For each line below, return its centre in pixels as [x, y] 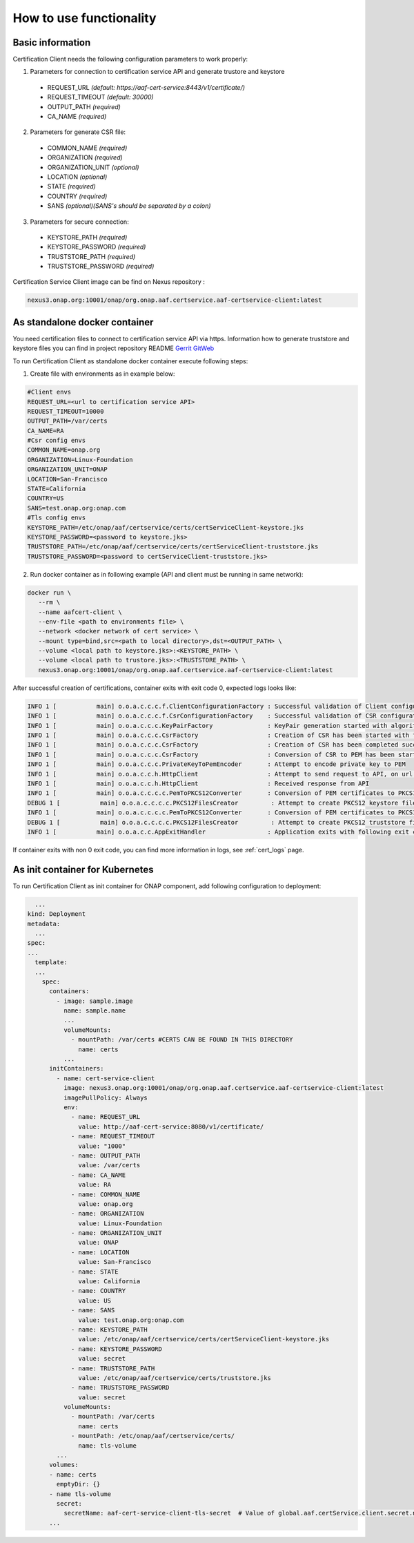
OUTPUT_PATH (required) [84, 106]
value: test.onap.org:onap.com [131, 1320]
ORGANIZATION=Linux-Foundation [80, 460]
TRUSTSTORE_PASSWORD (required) [101, 267]
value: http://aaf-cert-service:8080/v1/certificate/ [171, 1127]
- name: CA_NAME [98, 1175]
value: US [95, 1301]
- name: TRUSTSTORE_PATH [113, 1368]
